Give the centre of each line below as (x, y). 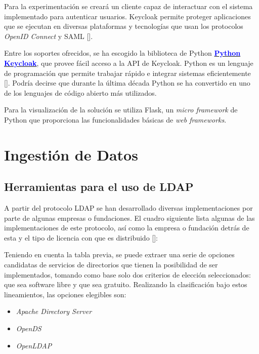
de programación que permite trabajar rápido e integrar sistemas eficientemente (127, 73)
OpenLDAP (34, 345)
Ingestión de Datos (71, 154)
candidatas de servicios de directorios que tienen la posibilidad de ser (111, 265)
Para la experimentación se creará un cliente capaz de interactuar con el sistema (128, 6)
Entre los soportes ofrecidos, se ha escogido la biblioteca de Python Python (122, 53)
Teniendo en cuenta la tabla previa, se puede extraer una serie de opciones (119, 254)
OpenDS (29, 328)
